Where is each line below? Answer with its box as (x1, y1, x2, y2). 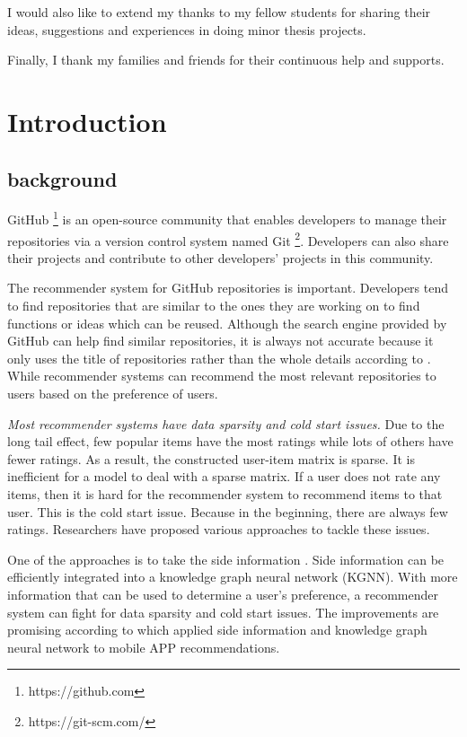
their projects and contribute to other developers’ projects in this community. (7, 248, 434, 267)
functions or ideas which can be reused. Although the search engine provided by (7, 313, 447, 332)
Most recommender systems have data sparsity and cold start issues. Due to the (7, 414, 445, 433)
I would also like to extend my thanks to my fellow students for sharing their (7, 3, 431, 21)
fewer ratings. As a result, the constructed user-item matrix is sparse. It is (7, 449, 415, 468)
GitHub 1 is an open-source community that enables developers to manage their (7, 207, 447, 229)
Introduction (7, 102, 167, 139)
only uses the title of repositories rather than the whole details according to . (7, 348, 431, 367)
